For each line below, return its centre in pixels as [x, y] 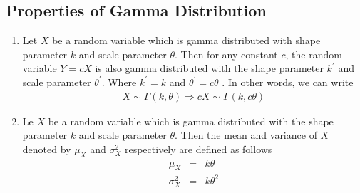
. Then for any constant [226, 54]
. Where [119, 82]
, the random [314, 54]
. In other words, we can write [288, 82]
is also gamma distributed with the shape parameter [209, 68]
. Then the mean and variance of [246, 135]
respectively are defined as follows [198, 148]
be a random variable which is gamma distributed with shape [186, 40]
